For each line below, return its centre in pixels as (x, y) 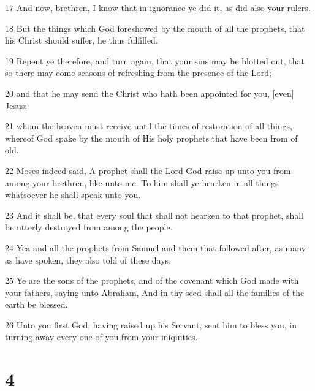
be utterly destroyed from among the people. (89, 227)
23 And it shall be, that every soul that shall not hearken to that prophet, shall (154, 215)
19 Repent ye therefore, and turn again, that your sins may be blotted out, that (155, 60)
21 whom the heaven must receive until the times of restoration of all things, (149, 126)
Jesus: (16, 105)
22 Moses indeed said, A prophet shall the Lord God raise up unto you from (148, 170)
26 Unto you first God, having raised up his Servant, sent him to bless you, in (151, 325)
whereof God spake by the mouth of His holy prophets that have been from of (151, 138)
